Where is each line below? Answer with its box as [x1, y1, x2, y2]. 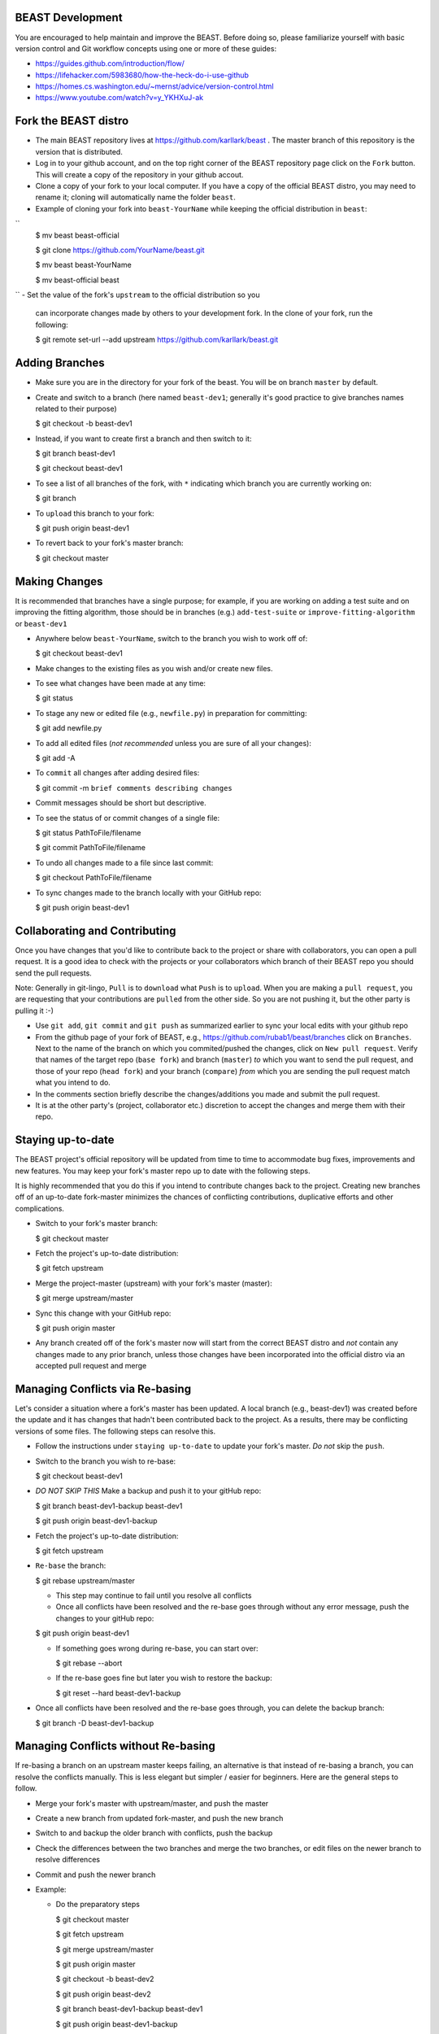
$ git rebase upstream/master [35, 1575, 136, 1586]
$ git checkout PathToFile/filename [35, 873, 152, 883]
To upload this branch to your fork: [35, 508, 154, 518]
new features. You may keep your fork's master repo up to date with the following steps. [15, 1166, 311, 1176]
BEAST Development [15, 11, 123, 24]
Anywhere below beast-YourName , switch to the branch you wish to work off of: [35, 633, 308, 643]
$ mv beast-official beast [35, 275, 120, 285]
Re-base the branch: [35, 1560, 106, 1570]
